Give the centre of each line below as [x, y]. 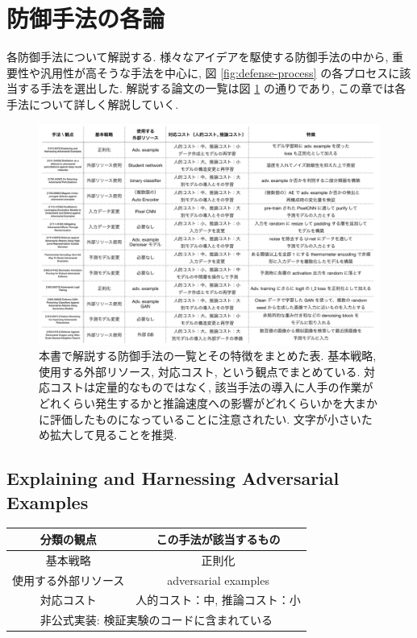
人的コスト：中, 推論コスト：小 [218, 600]
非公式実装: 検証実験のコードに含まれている [156, 620]
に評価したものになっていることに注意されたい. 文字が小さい [200, 418]
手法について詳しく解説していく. [93, 104]
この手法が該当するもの [218, 539]
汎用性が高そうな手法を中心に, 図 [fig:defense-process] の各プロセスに [220, 72]
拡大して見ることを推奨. [113, 435]
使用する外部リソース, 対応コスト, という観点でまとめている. [200, 371]
